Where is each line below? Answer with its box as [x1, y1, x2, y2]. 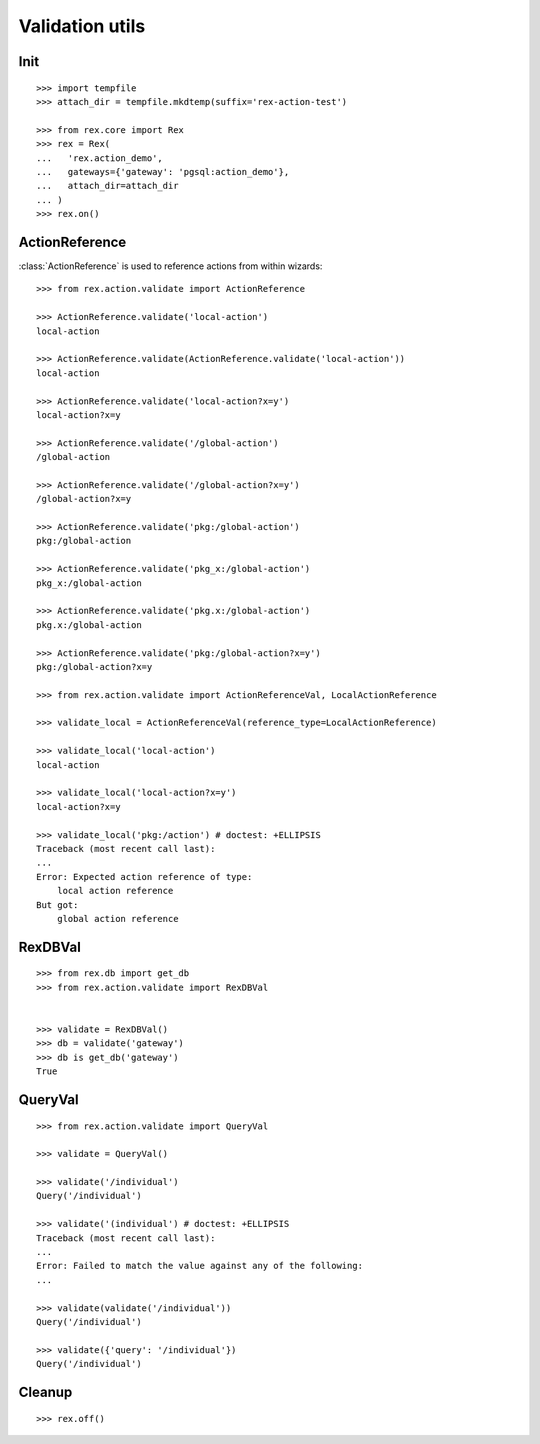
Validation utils [18, 15, 146, 37]
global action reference [56, 913, 179, 924]
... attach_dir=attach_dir [36, 180, 179, 192]
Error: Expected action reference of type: [36, 871, 253, 882]
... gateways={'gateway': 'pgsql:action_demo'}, [36, 166, 290, 177]
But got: [36, 899, 79, 910]
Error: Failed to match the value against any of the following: [36, 1260, 364, 1272]
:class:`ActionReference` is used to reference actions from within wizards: [18, 260, 323, 272]
